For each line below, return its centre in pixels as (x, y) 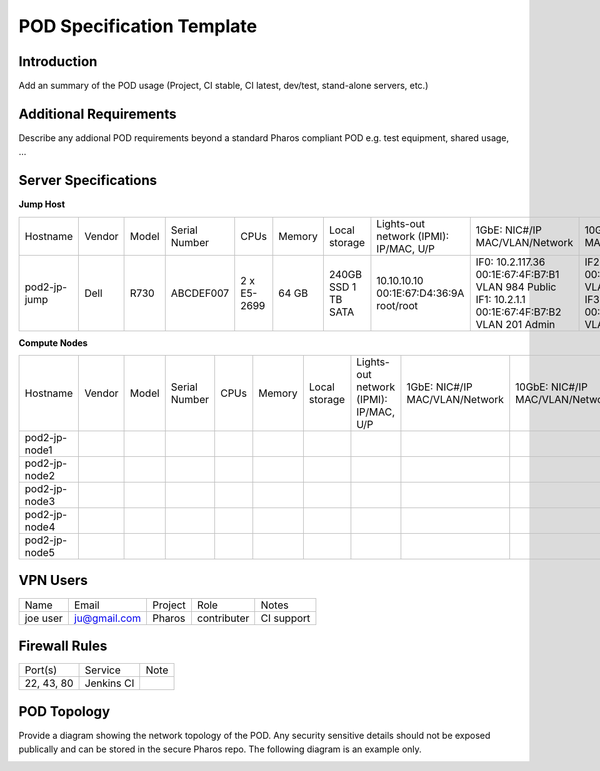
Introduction (58, 61)
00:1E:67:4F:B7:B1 (517, 274)
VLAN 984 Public (516, 287)
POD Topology (64, 711)
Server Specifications (88, 180)
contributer (223, 618)
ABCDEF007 (200, 293)
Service (102, 670)
